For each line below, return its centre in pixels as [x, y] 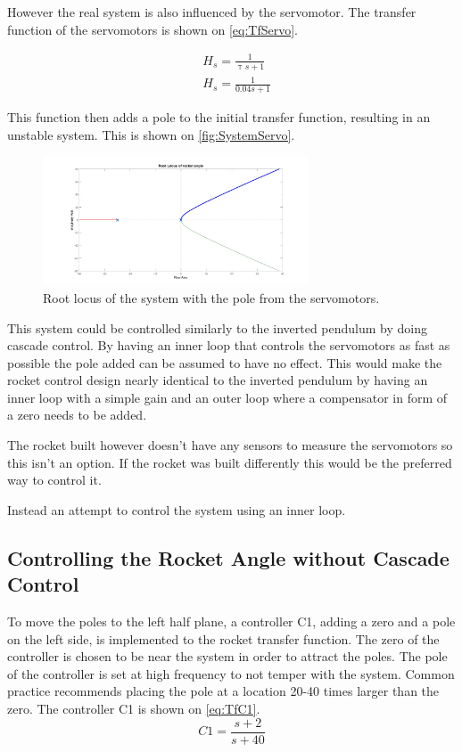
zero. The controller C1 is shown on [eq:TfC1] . [134, 709]
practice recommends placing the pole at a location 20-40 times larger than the [223, 691]
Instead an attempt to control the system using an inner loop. [177, 509]
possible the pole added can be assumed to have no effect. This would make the [225, 362]
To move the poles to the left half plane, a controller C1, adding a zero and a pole [231, 621]
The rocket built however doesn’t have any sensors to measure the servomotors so [230, 445]
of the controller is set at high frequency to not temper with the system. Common [231, 673]
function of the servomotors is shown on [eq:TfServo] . [153, 29]
